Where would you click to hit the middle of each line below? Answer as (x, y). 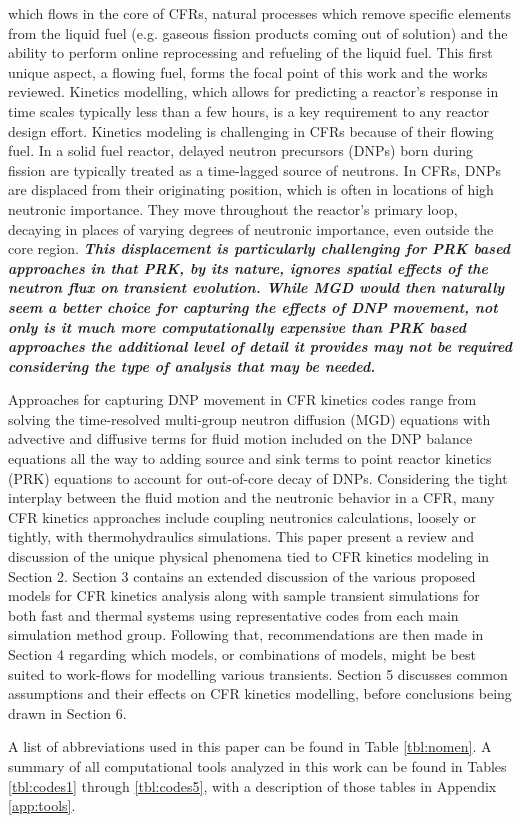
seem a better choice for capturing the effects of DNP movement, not (253, 306)
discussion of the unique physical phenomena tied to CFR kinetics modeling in (249, 556)
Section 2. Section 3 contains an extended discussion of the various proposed (242, 575)
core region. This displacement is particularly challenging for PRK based (259, 248)
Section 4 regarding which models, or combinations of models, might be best (242, 654)
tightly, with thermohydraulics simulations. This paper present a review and (241, 536)
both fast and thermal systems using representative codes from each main (233, 614)
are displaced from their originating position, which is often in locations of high (251, 189)
